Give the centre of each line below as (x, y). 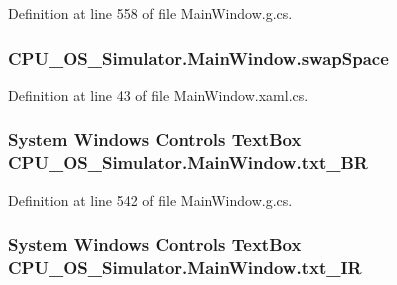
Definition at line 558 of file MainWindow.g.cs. (150, 13)
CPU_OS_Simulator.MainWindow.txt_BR (188, 162)
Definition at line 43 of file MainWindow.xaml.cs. (158, 94)
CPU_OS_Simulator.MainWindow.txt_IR (185, 266)
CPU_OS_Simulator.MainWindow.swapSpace (198, 57)
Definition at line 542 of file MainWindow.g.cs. (150, 199)
